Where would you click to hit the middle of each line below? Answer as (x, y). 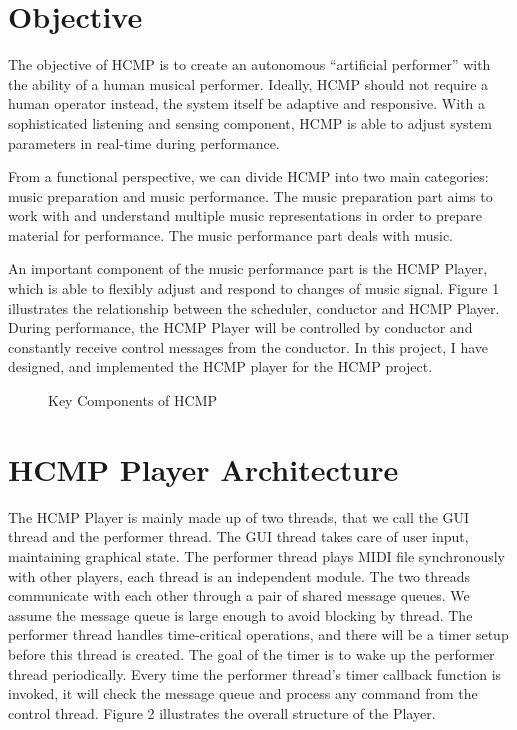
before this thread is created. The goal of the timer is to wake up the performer (251, 653)
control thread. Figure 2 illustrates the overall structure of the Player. (222, 712)
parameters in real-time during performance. (144, 142)
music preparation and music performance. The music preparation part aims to (250, 195)
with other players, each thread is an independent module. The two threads (239, 575)
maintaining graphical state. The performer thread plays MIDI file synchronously (256, 555)
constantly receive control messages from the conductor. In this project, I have (248, 346)
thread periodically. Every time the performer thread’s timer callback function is (255, 673)
